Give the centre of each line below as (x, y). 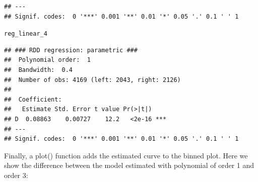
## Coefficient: (33, 99)
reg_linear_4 (26, 34)
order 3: (16, 175)
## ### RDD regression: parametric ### (71, 50)
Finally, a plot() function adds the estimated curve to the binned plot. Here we (126, 155)
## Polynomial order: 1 (47, 60)
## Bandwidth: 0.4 (39, 70)
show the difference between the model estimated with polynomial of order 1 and (129, 165)
